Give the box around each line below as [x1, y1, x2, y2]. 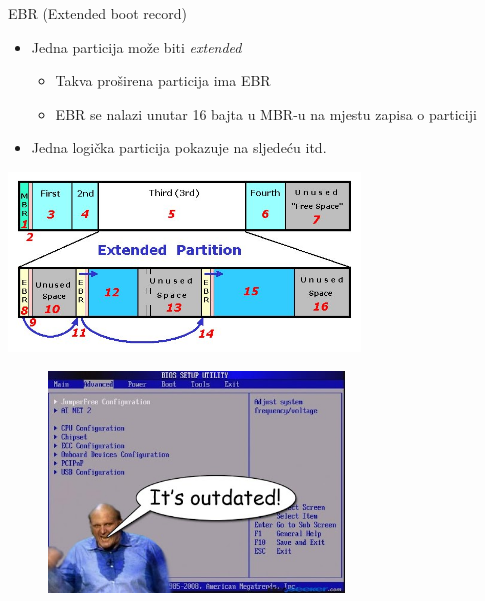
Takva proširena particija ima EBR [55, 70, 271, 91]
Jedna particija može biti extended [31, 36, 242, 57]
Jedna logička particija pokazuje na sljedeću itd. [31, 137, 327, 158]
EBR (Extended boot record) [8, 3, 187, 23]
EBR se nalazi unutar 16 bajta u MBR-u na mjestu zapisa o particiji [55, 103, 477, 124]
